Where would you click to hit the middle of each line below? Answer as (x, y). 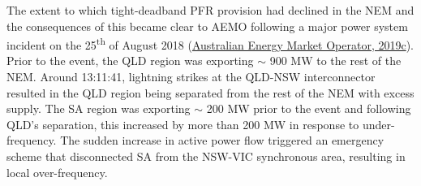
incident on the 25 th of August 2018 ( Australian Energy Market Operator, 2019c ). (210, 43)
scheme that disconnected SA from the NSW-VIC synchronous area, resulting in (206, 156)
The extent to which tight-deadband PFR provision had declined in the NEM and (210, 10)
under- (378, 124)
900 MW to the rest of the (335, 61)
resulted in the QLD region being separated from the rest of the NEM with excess (210, 92)
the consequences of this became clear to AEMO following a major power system (207, 26)
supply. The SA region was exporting (99, 108)
